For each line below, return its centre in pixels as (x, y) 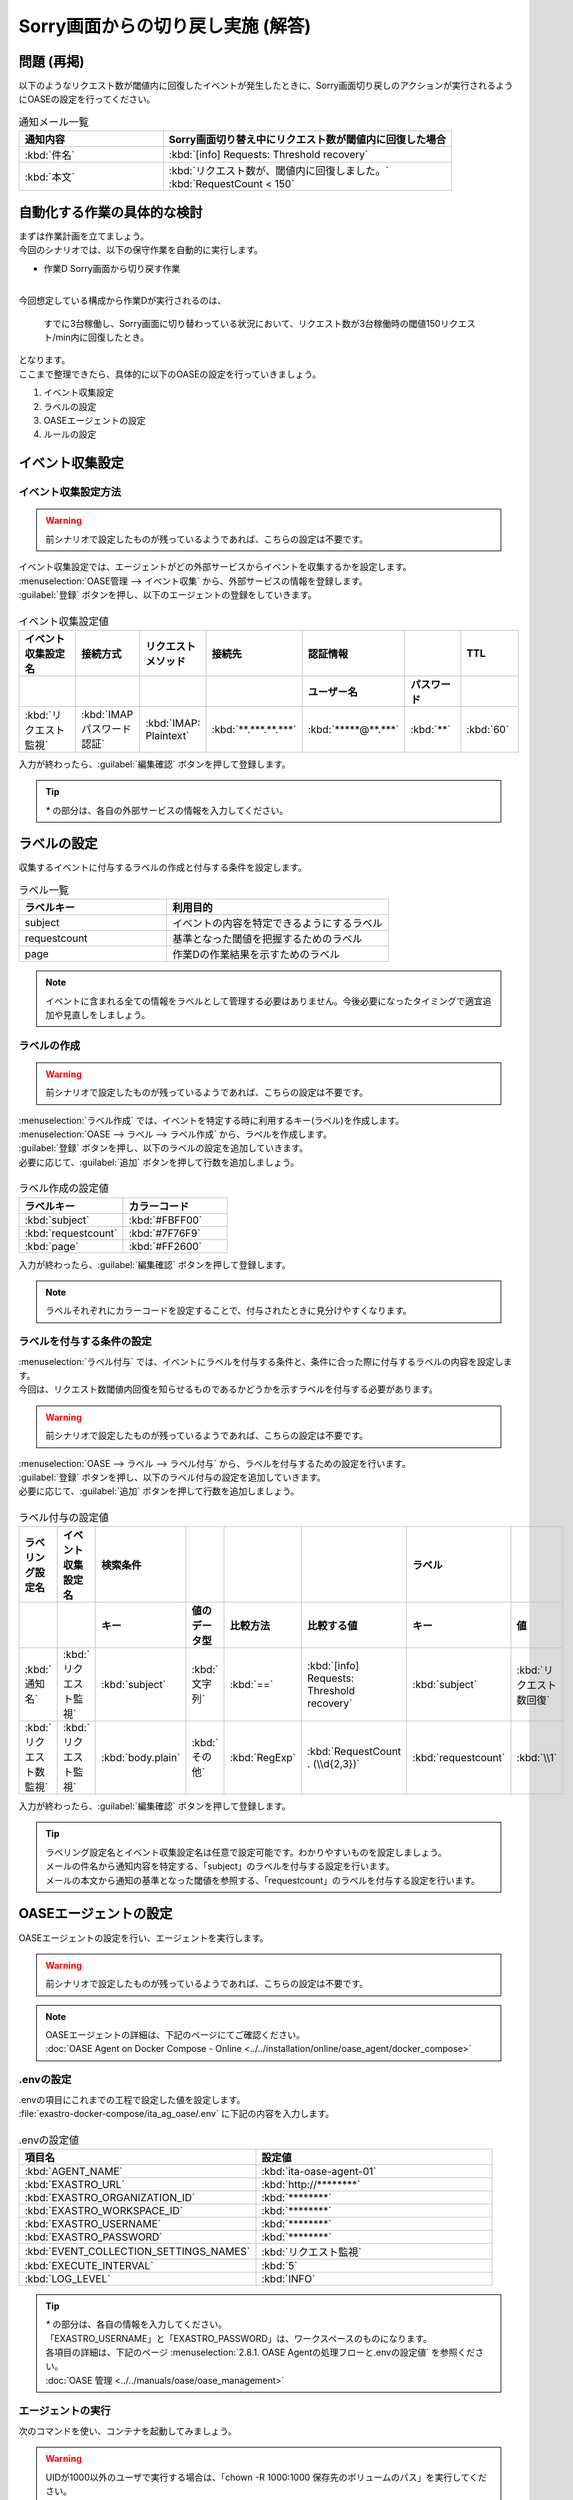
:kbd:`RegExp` (263, 1758)
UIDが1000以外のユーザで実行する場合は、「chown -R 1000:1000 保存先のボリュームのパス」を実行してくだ (266, 2477)
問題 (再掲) (51, 61)
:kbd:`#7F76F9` (164, 1233)
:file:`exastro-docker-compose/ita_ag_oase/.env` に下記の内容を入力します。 (176, 2113)
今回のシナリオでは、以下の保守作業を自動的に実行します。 (141, 250)
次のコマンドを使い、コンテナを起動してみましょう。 (127, 2431)
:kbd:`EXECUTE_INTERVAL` (89, 2265)
